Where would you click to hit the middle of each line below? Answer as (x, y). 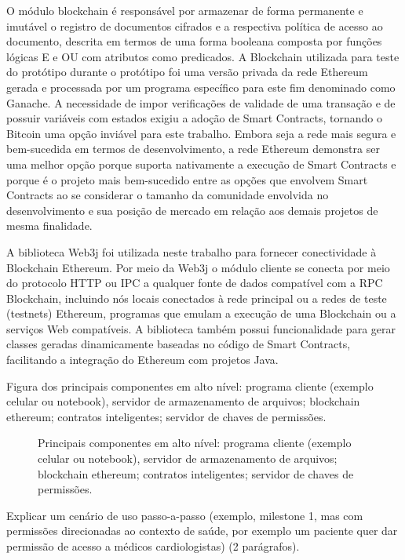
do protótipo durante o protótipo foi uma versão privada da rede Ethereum (187, 72)
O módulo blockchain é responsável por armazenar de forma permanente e (185, 10)
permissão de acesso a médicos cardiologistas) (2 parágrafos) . (153, 546)
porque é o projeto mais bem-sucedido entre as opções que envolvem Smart (187, 179)
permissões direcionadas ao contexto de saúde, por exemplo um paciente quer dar (202, 531)
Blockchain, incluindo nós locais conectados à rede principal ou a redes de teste (197, 298)
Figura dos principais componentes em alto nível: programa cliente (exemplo (190, 385)
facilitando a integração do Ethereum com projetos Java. (142, 360)
